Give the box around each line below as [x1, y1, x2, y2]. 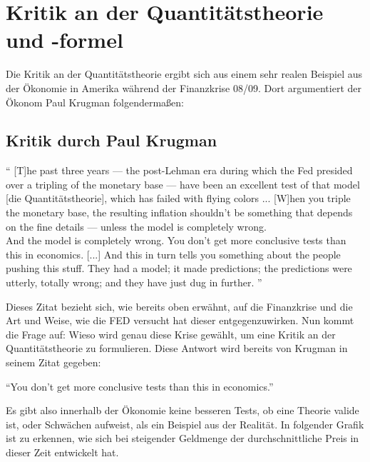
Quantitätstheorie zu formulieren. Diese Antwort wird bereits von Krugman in [6, 341, 348, 356]
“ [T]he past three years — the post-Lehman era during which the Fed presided [6, 163, 353, 178]
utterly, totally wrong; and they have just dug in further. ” [6, 275, 262, 290]
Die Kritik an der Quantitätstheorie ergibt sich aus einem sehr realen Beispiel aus [6, 66, 363, 81]
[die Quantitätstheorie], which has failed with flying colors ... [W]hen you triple [6, 191, 351, 206]
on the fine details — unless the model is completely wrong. [6, 219, 267, 233]
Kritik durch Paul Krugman [6, 129, 217, 151]
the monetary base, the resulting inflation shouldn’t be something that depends [6, 205, 353, 220]
